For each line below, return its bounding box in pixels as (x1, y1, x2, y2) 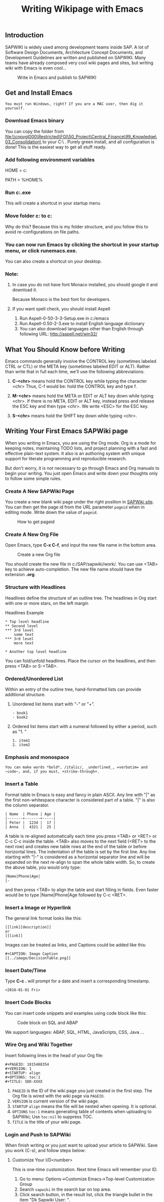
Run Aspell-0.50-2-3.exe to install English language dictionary (19, 321, 145, 326)
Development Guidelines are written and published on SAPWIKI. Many (5, 54, 146, 60)
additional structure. (5, 692, 46, 698)
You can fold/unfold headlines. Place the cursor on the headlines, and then (5, 658, 156, 664)
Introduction (5, 31, 44, 40)
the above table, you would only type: (5, 864, 81, 870)
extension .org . (5, 572, 36, 577)
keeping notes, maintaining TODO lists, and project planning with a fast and (5, 445, 157, 451)
